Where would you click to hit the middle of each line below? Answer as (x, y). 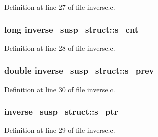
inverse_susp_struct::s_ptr (61, 112)
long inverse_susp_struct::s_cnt (71, 29)
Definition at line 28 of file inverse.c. (60, 48)
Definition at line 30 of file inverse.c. (60, 89)
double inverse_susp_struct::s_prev (79, 70)
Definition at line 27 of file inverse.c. (60, 7)
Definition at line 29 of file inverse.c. (60, 130)
